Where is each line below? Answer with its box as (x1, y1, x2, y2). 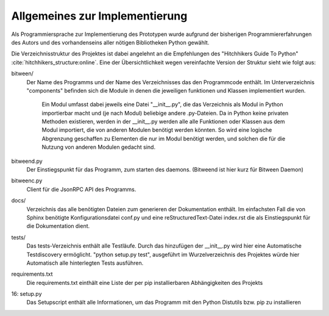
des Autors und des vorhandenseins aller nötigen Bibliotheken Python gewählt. (11, 38, 210, 46)
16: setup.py (11, 290, 42, 298)
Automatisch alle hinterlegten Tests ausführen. (26, 259, 144, 267)
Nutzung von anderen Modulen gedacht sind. (41, 143, 155, 151)
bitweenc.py (11, 177, 43, 184)
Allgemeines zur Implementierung (11, 9, 188, 23)
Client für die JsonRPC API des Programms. (26, 185, 136, 193)
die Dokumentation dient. (26, 223, 90, 230)
